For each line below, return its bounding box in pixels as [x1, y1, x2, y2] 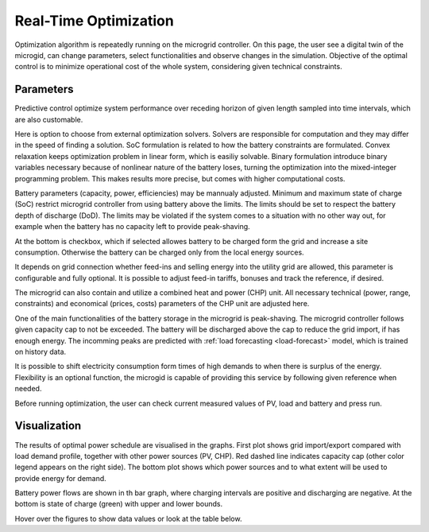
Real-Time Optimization [14, 12, 174, 29]
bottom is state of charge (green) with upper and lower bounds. [14, 499, 223, 509]
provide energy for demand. [14, 473, 106, 483]
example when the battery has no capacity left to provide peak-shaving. [14, 222, 250, 231]
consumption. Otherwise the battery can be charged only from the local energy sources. [14, 247, 305, 257]
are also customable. [14, 115, 83, 124]
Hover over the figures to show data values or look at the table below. [14, 514, 242, 523]
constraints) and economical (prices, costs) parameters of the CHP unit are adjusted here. [14, 299, 310, 309]
